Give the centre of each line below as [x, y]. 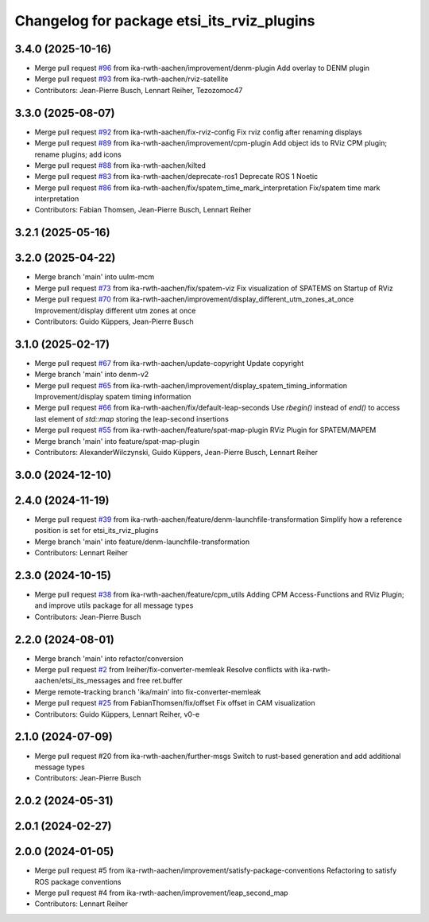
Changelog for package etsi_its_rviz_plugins [165, 21]
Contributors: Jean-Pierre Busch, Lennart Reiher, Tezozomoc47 [139, 90]
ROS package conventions [78, 881]
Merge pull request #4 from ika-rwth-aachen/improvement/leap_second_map [162, 893]
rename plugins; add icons [78, 154]
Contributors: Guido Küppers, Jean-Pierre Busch [114, 321]
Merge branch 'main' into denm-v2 [92, 375]
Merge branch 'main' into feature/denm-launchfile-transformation [142, 542]
